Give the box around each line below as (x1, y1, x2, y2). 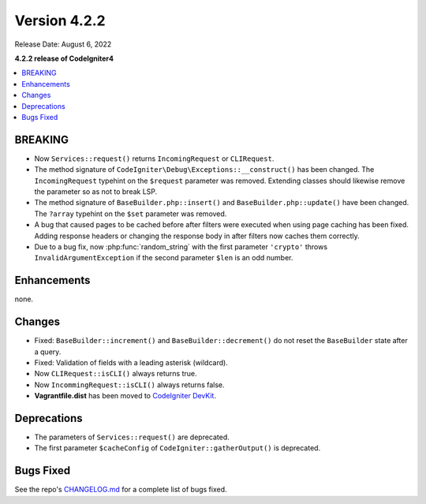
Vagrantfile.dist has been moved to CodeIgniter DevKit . (34, 391, 217, 401)
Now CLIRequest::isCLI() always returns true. (34, 369, 197, 379)
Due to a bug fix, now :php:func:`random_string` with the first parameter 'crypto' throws (34, 241, 327, 252)
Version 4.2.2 (14, 12, 106, 29)
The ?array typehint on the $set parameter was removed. (34, 209, 227, 218)
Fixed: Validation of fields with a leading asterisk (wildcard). (34, 357, 228, 367)
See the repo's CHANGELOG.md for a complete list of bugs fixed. (14, 485, 228, 495)
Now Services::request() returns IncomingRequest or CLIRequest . (34, 154, 275, 163)
